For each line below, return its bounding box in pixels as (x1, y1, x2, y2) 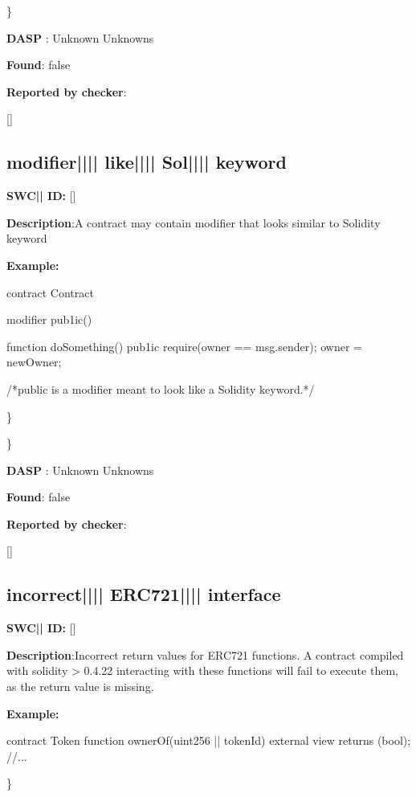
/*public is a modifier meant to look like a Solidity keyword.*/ (6, 380, 315, 397)
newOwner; (6, 354, 62, 370)
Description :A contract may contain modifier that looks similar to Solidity (6, 214, 381, 231)
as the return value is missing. (6, 678, 154, 695)
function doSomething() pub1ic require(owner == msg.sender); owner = (6, 337, 362, 354)
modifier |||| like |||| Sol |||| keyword (6, 149, 287, 174)
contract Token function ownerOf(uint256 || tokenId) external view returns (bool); (6, 732, 411, 749)
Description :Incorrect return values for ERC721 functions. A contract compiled (6, 646, 404, 663)
